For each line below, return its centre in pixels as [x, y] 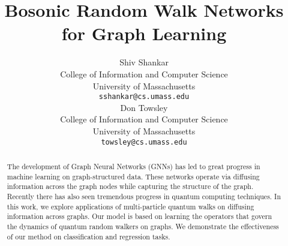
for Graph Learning [144, 33]
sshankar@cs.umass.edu [144, 97]
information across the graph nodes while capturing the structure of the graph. [130, 186]
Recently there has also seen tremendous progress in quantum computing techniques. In [144, 196]
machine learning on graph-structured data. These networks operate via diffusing [133, 176]
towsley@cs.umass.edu [144, 142]
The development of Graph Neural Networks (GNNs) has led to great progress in [133, 166]
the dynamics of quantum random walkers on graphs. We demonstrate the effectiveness [143, 226]
